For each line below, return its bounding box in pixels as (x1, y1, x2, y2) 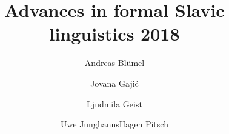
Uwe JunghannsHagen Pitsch (61, 118, 168, 130)
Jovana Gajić (90, 76, 139, 89)
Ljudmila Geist (87, 97, 142, 110)
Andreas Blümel (84, 56, 145, 69)
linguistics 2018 (49, 21, 180, 46)
